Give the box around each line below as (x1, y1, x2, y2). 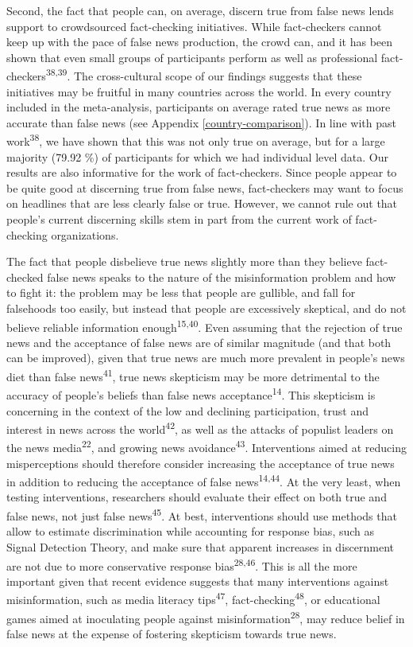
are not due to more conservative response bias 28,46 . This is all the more (6, 555, 357, 574)
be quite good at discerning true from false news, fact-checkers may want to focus (6, 179, 403, 196)
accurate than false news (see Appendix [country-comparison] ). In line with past (6, 114, 396, 131)
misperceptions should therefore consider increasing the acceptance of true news (6, 454, 395, 471)
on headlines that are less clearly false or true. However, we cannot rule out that (6, 195, 398, 212)
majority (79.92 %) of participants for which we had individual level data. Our (6, 148, 388, 165)
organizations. (51, 226, 119, 243)
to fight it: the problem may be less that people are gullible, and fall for (6, 284, 356, 301)
